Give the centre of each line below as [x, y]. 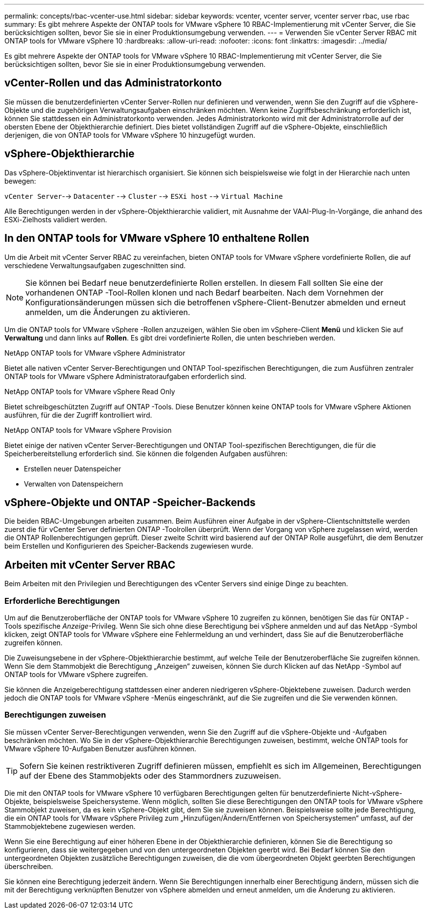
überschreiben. [29, 866]
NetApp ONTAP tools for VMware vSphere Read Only [90, 391]
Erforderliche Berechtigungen [62, 601]
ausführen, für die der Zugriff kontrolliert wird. [78, 415]
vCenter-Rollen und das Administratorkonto [113, 83]
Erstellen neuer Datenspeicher [72, 468]
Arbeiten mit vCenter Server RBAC [90, 565]
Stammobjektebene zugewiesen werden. [70, 826]
